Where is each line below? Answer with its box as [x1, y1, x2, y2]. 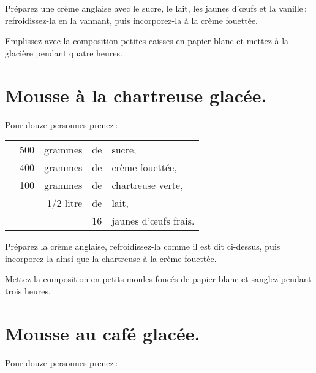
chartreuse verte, [111, 178, 183, 193]
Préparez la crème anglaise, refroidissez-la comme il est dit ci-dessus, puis [5, 240, 280, 253]
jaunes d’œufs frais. [111, 213, 195, 228]
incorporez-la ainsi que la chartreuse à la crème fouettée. [5, 252, 217, 264]
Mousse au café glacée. [5, 320, 200, 345]
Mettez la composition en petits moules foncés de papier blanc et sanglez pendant [5, 272, 312, 285]
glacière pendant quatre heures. [5, 46, 122, 59]
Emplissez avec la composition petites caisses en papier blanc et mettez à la [5, 34, 289, 47]
